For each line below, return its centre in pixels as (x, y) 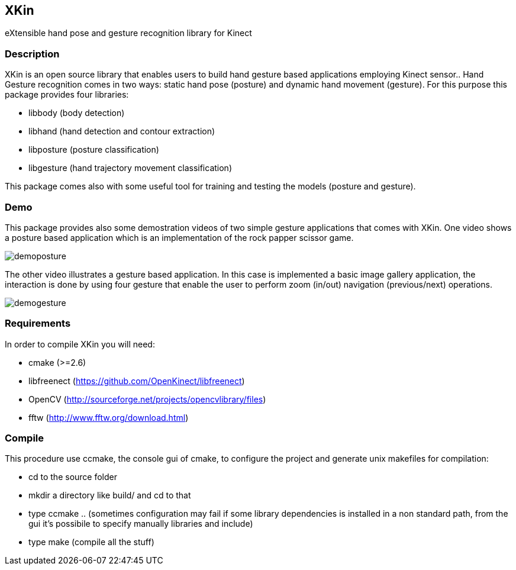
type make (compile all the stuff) (91, 542)
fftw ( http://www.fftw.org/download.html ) (109, 417)
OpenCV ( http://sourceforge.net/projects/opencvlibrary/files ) (147, 399)
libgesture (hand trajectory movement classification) (130, 168)
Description (32, 54)
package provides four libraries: (67, 95)
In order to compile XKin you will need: (80, 344)
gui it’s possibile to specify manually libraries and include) (141, 524)
